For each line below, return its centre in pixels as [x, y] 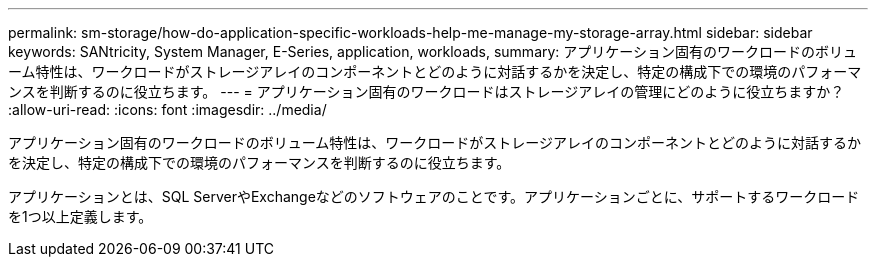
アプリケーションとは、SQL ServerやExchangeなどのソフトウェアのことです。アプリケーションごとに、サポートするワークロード [434, 196]
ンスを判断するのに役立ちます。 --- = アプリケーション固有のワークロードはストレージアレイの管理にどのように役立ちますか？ [426, 91]
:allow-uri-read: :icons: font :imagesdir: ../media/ [167, 109]
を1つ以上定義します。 [80, 216]
